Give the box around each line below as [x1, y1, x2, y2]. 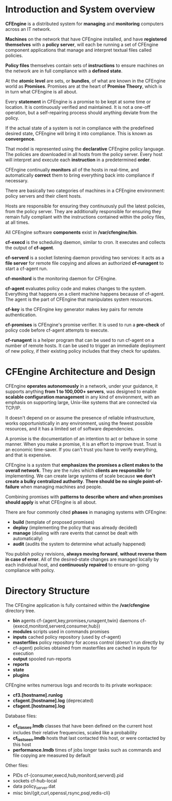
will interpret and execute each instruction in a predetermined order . [5, 157, 151, 163]
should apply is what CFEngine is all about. [5, 499, 97, 505]
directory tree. [5, 607, 36, 614]
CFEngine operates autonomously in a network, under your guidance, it [5, 383, 158, 389]
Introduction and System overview [5, 4, 155, 15]
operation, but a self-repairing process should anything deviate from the [5, 109, 158, 116]
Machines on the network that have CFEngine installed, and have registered [5, 36, 167, 42]
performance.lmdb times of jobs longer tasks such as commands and [12, 747, 161, 753]
